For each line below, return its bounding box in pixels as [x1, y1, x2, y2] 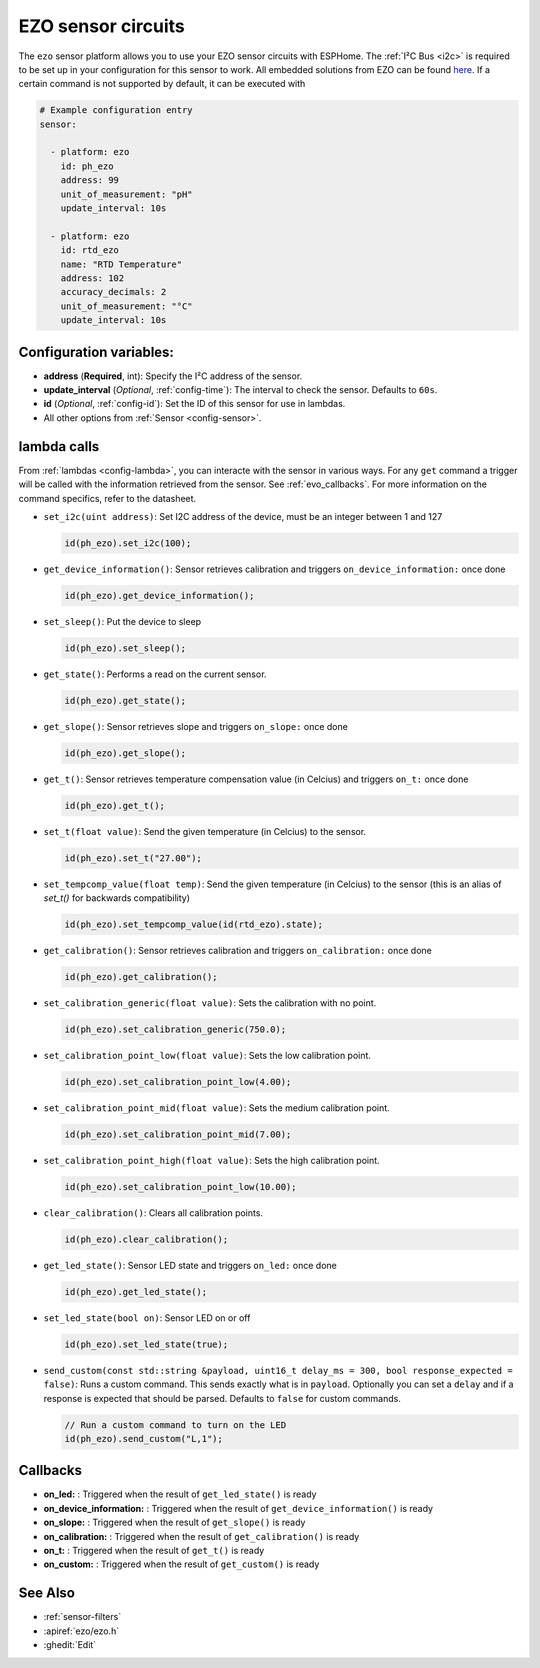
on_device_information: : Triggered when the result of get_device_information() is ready [43, 1502, 434, 1514]
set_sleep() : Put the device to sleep [43, 615, 202, 627]
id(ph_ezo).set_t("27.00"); [64, 852, 202, 864]
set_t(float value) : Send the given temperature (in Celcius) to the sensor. [43, 825, 367, 837]
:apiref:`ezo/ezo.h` [43, 1625, 120, 1637]
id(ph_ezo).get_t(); [64, 800, 165, 811]
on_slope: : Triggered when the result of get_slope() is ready [43, 1516, 306, 1529]
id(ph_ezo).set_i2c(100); [64, 537, 192, 549]
